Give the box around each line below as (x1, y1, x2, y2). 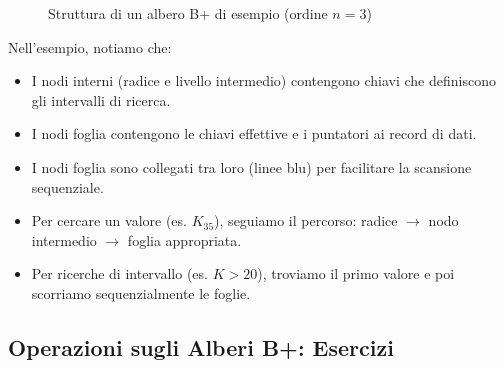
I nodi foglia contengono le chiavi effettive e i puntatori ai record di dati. (31, 123, 477, 144)
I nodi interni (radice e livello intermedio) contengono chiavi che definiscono (31, 70, 496, 91)
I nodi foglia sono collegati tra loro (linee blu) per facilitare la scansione (31, 156, 472, 177)
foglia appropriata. (127, 229, 242, 250)
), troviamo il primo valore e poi (257, 263, 455, 284)
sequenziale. (31, 176, 104, 197)
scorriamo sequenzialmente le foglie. (31, 282, 251, 303)
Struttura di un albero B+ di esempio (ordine (48, 3, 328, 23)
